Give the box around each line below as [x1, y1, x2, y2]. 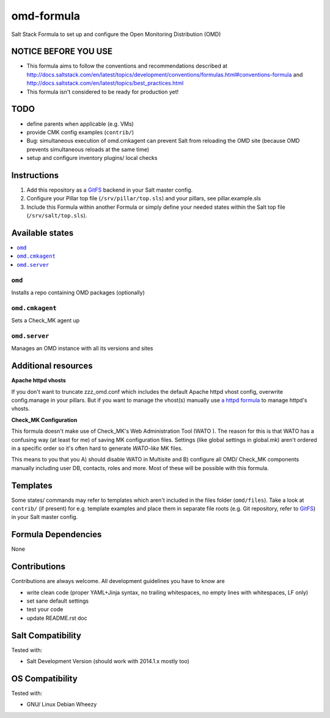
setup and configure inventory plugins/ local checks [26, 154, 158, 162]
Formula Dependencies [11, 529, 102, 540]
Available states [11, 228, 74, 238]
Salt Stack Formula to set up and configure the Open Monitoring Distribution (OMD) [11, 31, 221, 38]
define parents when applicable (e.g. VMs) [26, 120, 134, 128]
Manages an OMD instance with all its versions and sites [11, 345, 153, 352]
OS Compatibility [11, 673, 78, 684]
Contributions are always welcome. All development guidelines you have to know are [11, 578, 226, 585]
